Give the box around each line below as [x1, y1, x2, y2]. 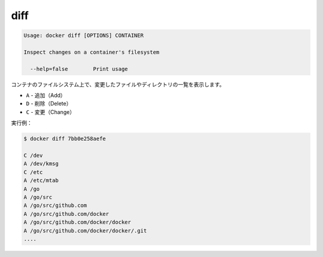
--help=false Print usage [30, 66, 128, 72]
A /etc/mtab [23, 177, 59, 184]
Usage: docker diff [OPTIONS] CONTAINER [23, 32, 144, 39]
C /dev [23, 152, 43, 159]
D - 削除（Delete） [26, 100, 72, 107]
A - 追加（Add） [26, 92, 66, 99]
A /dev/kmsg [23, 160, 59, 167]
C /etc [23, 169, 43, 175]
